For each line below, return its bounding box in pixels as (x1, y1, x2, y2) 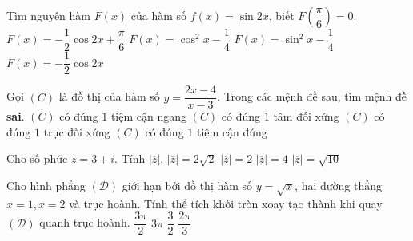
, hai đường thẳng (295, 176, 382, 193)
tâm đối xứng (273, 108, 339, 124)
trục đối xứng (43, 123, 110, 140)
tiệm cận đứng (196, 123, 267, 140)
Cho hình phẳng (6, 176, 86, 193)
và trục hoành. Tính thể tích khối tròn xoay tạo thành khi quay (69, 195, 383, 211)
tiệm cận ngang (110, 108, 187, 124)
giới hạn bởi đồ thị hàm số (122, 176, 253, 193)
